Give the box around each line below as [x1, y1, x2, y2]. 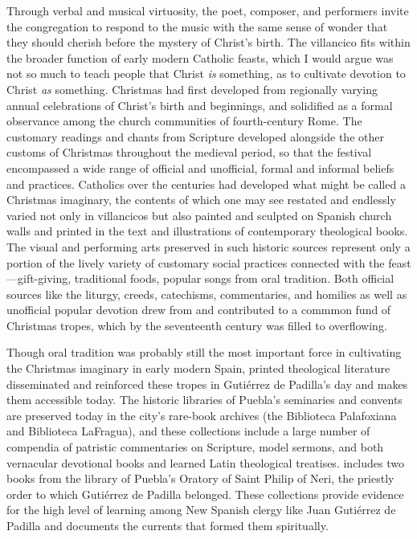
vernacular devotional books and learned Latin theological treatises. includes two [6, 454, 404, 471]
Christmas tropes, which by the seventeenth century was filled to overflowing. [6, 316, 387, 333]
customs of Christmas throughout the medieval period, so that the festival [6, 144, 372, 161]
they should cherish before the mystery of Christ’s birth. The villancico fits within [6, 34, 411, 51]
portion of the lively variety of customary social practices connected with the [6, 254, 385, 271]
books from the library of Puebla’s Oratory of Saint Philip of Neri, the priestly [6, 470, 395, 487]
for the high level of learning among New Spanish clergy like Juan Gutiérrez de [6, 501, 396, 518]
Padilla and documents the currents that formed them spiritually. [6, 517, 329, 533]
